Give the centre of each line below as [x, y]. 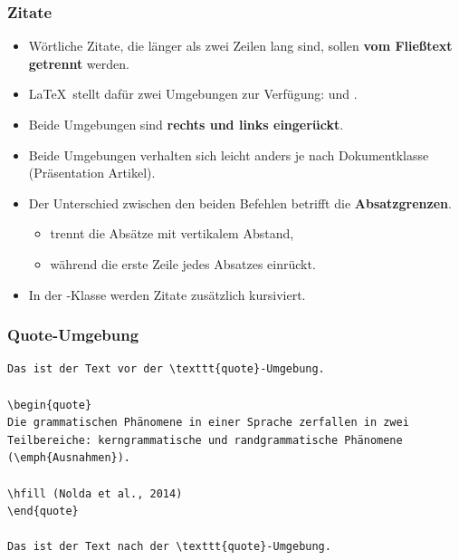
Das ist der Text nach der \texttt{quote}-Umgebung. [169, 547]
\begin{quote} [50, 405]
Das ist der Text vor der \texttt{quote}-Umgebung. [166, 369]
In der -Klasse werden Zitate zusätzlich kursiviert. [167, 294]
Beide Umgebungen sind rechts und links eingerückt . [186, 124]
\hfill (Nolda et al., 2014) [95, 493]
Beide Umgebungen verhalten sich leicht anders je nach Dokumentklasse [229, 154]
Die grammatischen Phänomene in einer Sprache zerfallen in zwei [208, 423]
